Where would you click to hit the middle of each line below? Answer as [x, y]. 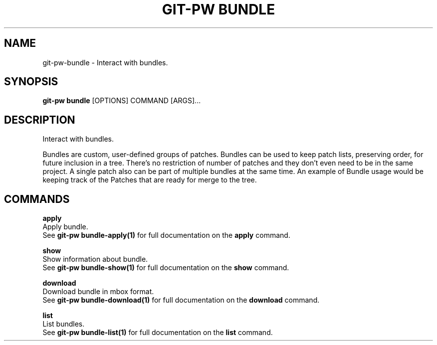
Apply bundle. [65, 227]
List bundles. [64, 324]
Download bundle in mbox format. [98, 292]
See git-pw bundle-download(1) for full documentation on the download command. [181, 300]
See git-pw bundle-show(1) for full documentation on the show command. [166, 268]
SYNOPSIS [31, 82]
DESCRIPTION [40, 120]
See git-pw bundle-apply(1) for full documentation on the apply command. [166, 235]
